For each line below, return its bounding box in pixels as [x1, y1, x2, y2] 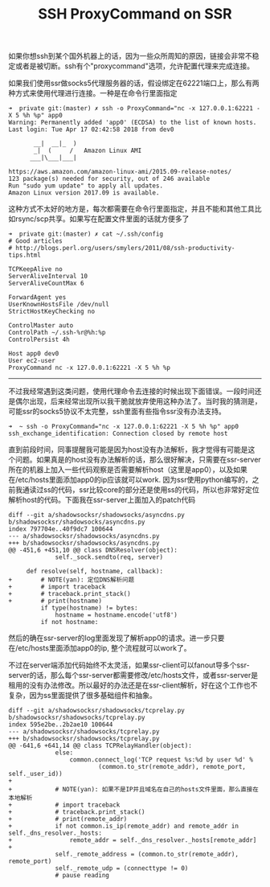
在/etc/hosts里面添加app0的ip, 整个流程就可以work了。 [8, 643, 191, 653]
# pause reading [55, 872, 110, 880]
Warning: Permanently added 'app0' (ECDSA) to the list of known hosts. [8, 118, 257, 127]
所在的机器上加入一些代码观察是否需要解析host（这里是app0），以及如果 [8, 465, 247, 474]
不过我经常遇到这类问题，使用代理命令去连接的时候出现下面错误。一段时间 [8, 387, 255, 396]
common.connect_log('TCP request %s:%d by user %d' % [69, 756, 253, 764]
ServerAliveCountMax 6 [8, 279, 84, 288]
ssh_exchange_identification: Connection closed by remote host [8, 429, 228, 438]
